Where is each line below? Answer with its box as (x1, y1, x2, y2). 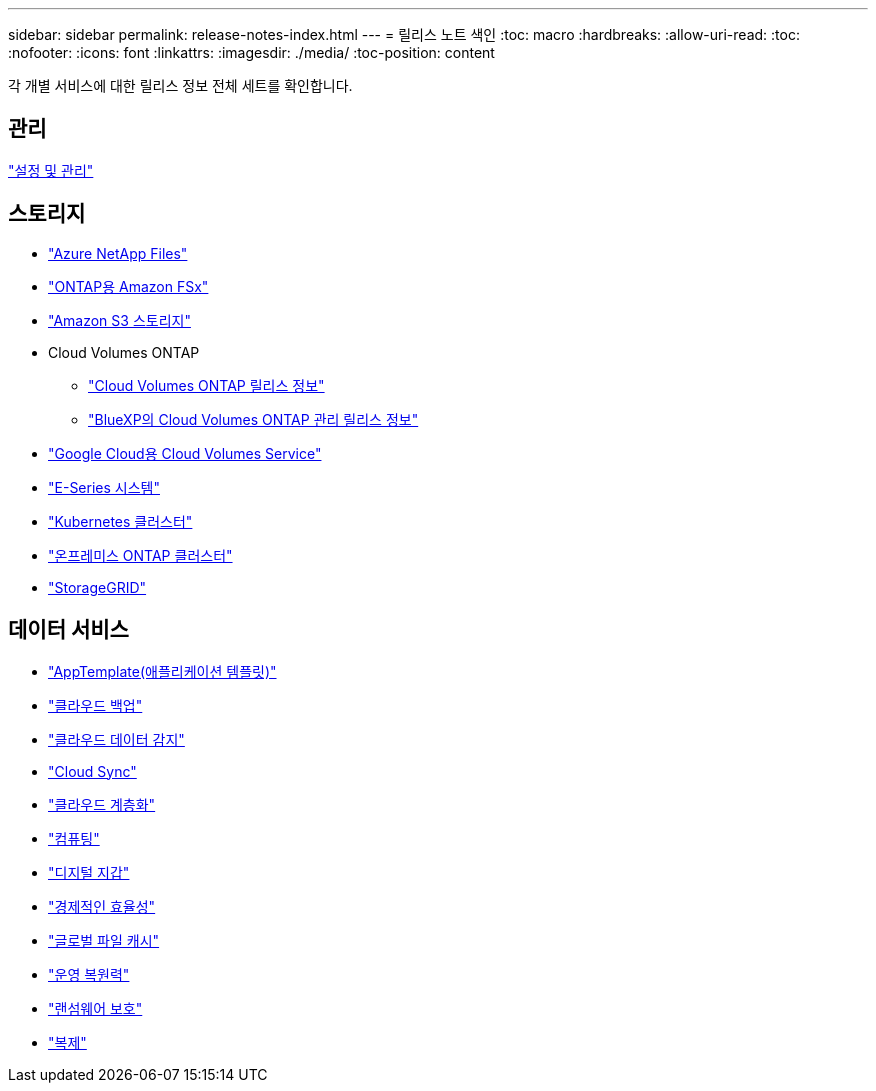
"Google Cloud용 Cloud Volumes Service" (48, 444, 322, 462)
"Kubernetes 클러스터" (48, 512, 193, 530)
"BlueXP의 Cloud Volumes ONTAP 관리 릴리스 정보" (88, 410, 419, 428)
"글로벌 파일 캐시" (48, 931, 160, 949)
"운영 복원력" (48, 965, 130, 983)
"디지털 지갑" (48, 863, 130, 881)
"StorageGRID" (48, 578, 147, 596)
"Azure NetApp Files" (48, 244, 188, 262)
